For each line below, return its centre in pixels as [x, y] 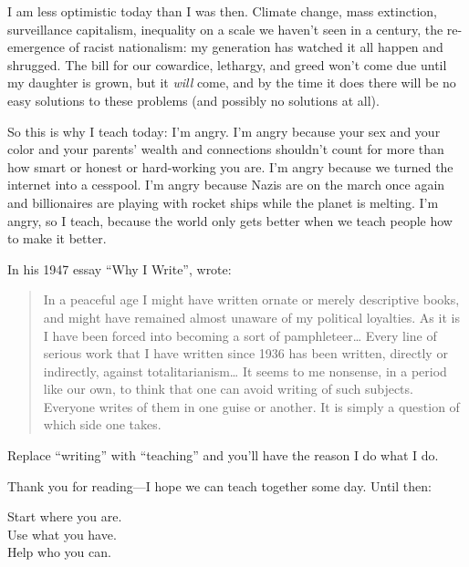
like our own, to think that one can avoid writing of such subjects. [228, 389]
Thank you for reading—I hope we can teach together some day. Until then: [219, 485]
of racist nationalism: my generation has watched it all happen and [256, 47]
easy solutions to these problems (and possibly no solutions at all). [193, 100]
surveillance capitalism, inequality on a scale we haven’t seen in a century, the [225, 29]
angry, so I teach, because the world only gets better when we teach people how [230, 220]
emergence [36, 47]
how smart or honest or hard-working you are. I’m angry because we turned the [230, 166]
